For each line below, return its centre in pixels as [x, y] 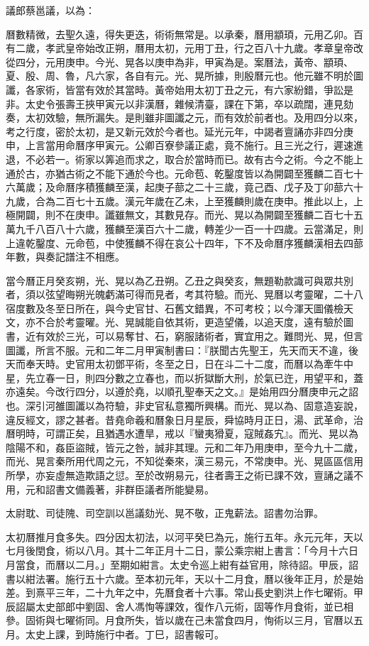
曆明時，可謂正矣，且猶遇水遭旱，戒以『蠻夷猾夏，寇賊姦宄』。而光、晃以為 [182, 433]
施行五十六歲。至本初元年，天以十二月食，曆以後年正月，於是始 [214, 578]
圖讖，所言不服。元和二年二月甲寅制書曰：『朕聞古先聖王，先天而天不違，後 [182, 350]
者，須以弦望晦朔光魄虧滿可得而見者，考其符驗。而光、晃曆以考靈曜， [170, 294]
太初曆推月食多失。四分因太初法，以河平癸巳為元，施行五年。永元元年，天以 [184, 536]
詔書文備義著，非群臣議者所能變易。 [130, 489]
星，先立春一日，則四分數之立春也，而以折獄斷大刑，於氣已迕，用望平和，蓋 [184, 377]
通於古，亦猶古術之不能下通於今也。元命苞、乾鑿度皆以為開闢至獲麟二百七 [180, 173]
